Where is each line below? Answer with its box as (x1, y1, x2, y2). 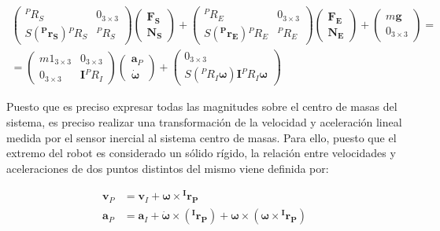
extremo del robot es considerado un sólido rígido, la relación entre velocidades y (6, 145, 396, 161)
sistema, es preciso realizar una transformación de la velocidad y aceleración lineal (6, 113, 402, 130)
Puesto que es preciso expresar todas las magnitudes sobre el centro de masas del (6, 98, 397, 115)
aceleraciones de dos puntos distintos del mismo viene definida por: (6, 159, 329, 176)
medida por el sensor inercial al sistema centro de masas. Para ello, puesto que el (6, 129, 397, 145)
